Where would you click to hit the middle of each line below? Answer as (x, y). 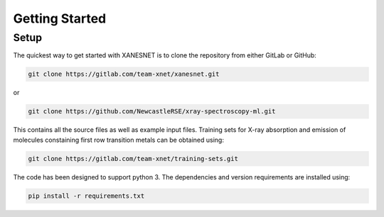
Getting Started (60, 18)
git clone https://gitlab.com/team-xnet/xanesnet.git (124, 74)
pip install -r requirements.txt (86, 196)
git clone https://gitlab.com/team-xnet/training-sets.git (133, 158)
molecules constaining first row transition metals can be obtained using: (118, 140)
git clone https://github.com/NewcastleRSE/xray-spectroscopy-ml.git (152, 111)
